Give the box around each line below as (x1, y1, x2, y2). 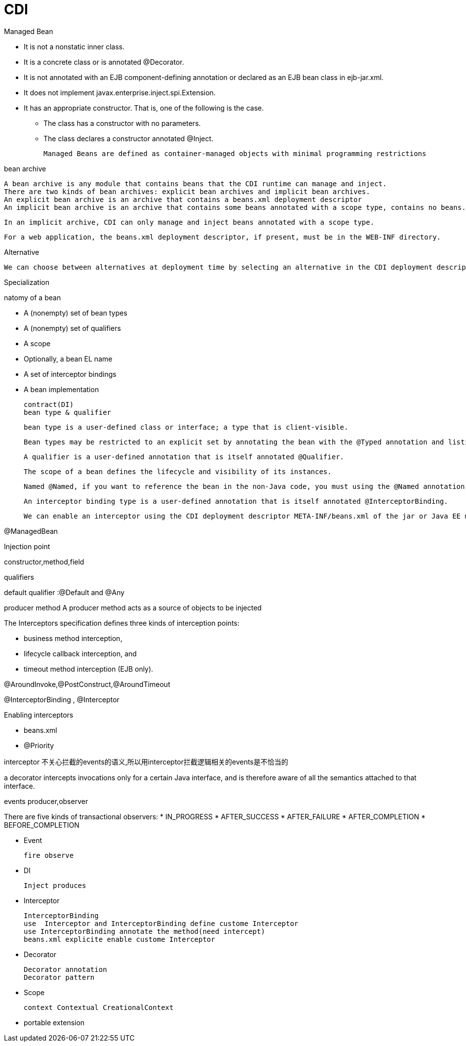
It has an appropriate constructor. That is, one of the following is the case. (24, 103, 264, 112)
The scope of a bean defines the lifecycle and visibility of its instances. (24, 467, 332, 476)
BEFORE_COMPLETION (4, 820, 79, 829)
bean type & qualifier (24, 408, 112, 416)
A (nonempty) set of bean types (24, 308, 127, 317)
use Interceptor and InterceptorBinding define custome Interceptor (24, 919, 299, 927)
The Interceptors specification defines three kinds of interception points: (4, 618, 240, 627)
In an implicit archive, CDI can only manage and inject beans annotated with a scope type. (4, 218, 375, 226)
